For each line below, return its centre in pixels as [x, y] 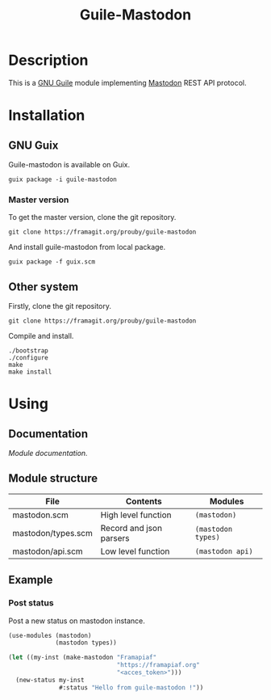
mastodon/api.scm [48, 551]
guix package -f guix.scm [52, 262]
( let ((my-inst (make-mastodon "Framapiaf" [83, 658]
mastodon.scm [40, 515]
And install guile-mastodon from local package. [87, 247]
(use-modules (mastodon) [50, 635]
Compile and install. [41, 336]
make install [30, 372]
